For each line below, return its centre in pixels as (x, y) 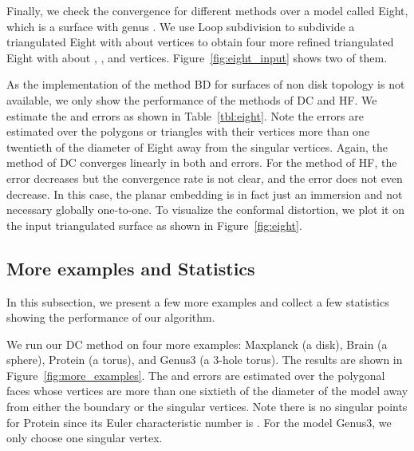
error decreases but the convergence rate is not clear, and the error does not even (205, 178)
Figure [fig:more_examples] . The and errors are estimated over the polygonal (196, 375)
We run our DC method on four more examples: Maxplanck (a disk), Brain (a (197, 344)
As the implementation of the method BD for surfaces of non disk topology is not (206, 84)
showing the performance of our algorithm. (111, 317)
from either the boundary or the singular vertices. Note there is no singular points (207, 407)
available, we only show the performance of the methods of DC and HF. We (192, 99)
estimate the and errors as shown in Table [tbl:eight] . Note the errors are (185, 115)
